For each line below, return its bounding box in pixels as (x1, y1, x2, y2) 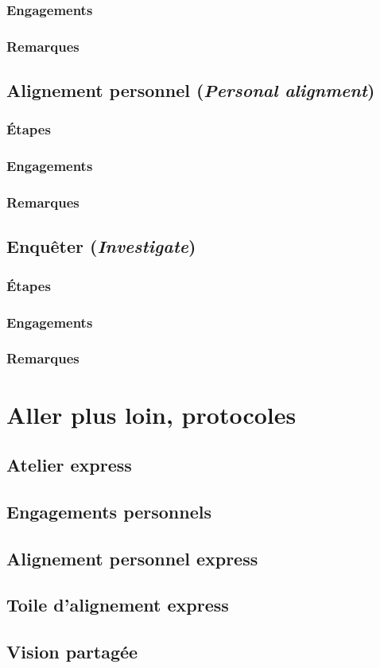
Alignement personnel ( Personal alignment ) (6, 78, 375, 103)
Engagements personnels (6, 499, 212, 523)
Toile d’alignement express (6, 592, 229, 617)
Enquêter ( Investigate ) (6, 234, 196, 258)
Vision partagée (6, 639, 138, 664)
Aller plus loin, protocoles (6, 398, 297, 430)
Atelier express (6, 452, 132, 477)
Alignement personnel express (6, 546, 258, 570)
